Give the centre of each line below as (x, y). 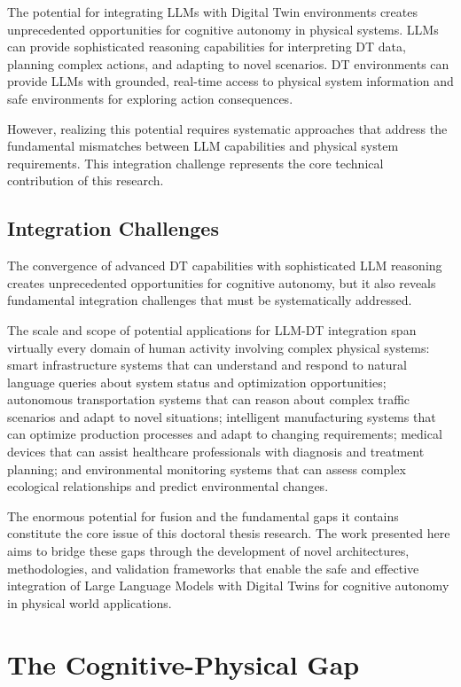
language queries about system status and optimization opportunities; (197, 382)
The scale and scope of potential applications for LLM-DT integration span (212, 329)
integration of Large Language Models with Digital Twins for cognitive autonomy (228, 586)
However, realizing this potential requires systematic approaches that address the (227, 128)
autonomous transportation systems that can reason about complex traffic (209, 399)
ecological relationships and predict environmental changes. (168, 486)
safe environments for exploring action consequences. (150, 98)
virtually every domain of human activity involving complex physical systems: (219, 347)
